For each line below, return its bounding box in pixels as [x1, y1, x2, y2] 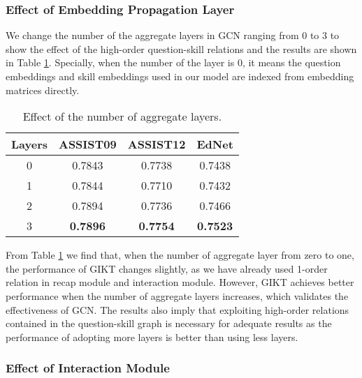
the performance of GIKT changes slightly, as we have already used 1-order [6, 261, 328, 275]
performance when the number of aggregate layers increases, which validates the [6, 288, 349, 303]
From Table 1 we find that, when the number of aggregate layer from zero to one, [6, 248, 354, 262]
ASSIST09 [58, 136, 117, 153]
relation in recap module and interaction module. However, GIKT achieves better [6, 275, 354, 289]
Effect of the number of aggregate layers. [22, 108, 222, 125]
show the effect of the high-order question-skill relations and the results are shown [6, 41, 357, 56]
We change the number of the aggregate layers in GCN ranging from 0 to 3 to [6, 28, 340, 43]
